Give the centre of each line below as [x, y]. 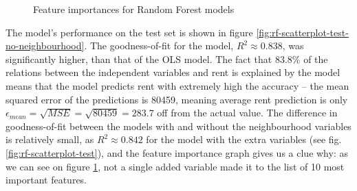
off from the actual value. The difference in [247, 113]
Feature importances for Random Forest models [134, 9]
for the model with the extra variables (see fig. [244, 139]
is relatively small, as [50, 139]
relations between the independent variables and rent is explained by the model [173, 72]
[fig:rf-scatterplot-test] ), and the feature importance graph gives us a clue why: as [177, 152]
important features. [46, 180]
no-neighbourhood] [45, 46]
